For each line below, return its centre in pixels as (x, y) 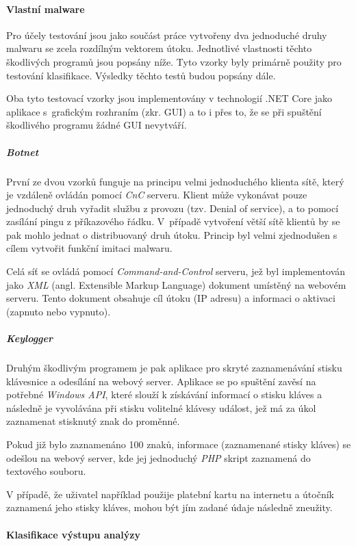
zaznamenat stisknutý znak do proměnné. (93, 421)
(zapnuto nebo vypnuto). (59, 311)
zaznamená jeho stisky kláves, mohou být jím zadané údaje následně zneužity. (169, 507)
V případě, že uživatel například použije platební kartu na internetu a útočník (170, 494)
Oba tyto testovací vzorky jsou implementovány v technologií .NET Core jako (169, 98)
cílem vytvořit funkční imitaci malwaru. (89, 248)
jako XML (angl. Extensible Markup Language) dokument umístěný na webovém (176, 284)
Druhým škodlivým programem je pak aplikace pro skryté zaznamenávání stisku (174, 368)
